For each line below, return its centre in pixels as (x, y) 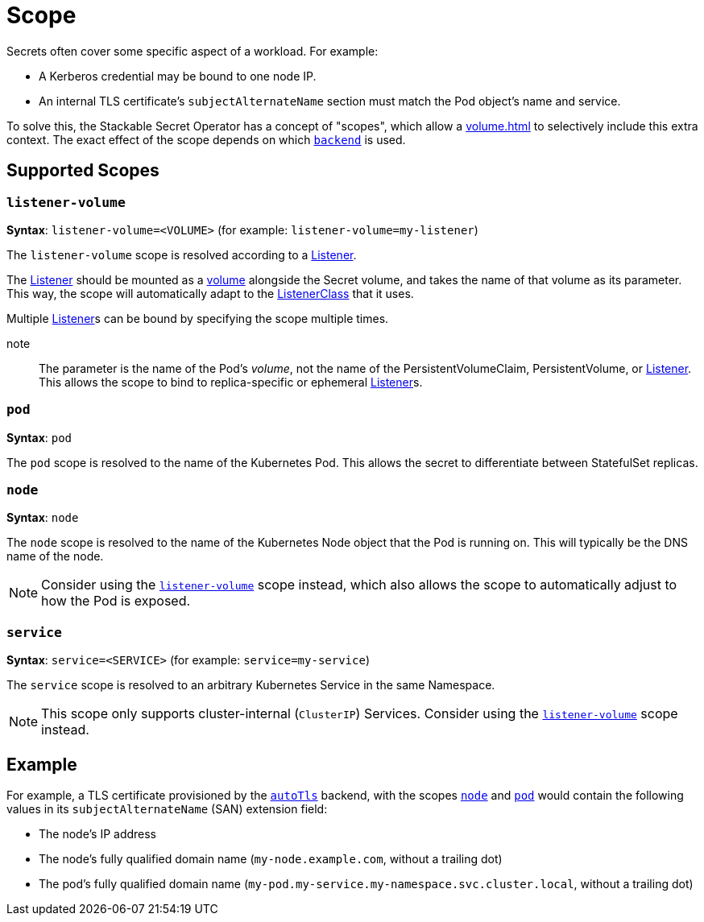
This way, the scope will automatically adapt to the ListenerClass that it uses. (210, 293)
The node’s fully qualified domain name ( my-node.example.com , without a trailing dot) (271, 859)
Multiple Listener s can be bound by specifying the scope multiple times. (198, 318)
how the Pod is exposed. (116, 601)
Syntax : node (43, 518)
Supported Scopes (83, 171)
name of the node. (55, 556)
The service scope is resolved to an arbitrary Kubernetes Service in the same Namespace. (251, 685)
